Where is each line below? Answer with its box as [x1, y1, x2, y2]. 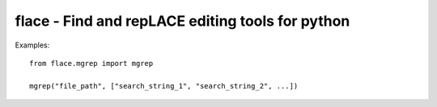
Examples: [15, 40, 50, 50]
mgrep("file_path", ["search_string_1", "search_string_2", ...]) [29, 81, 299, 90]
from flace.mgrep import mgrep [29, 59, 154, 68]
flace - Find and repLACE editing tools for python [15, 12, 350, 30]
